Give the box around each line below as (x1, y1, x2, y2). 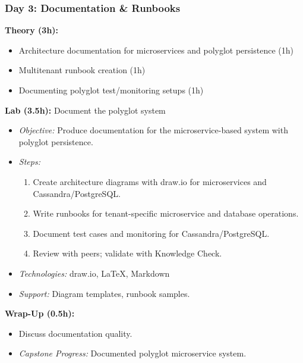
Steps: (18, 155, 40, 168)
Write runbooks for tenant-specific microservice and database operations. (33, 207, 299, 220)
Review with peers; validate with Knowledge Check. (33, 247, 222, 259)
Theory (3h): (5, 24, 59, 36)
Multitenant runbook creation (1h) (18, 64, 146, 76)
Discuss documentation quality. (18, 327, 132, 339)
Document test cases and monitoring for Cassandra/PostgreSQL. (33, 227, 270, 239)
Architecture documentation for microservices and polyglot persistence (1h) (18, 43, 293, 56)
